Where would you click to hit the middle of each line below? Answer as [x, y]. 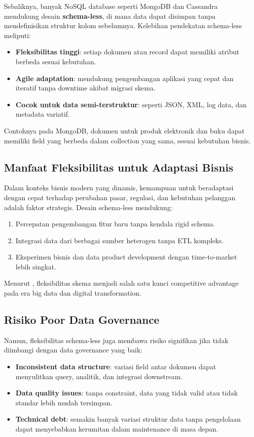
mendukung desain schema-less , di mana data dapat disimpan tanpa [110, 16]
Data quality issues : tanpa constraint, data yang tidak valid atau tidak [127, 393]
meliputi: [18, 35]
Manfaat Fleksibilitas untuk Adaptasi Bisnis [119, 167]
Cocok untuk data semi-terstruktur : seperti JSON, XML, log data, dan [131, 104]
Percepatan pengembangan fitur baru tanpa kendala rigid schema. [115, 224]
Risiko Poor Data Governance [82, 320]
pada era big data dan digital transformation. [73, 293]
